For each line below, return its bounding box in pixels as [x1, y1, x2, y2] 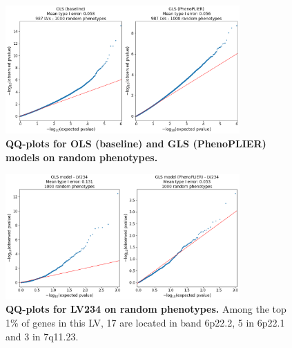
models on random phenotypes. [6, 149, 158, 164]
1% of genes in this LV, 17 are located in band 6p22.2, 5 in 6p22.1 [6, 315, 285, 329]
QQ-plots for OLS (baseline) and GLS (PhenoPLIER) [6, 136, 266, 151]
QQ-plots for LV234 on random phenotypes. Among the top [6, 302, 286, 316]
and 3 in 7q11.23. [6, 329, 79, 343]
